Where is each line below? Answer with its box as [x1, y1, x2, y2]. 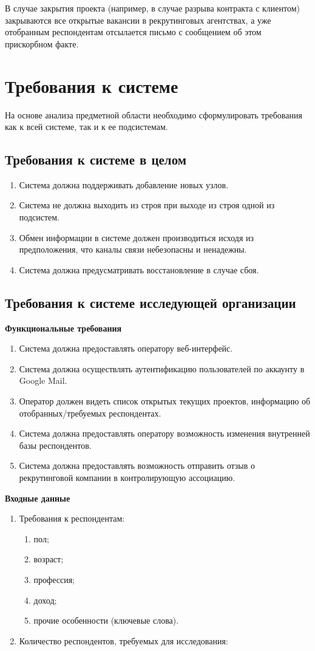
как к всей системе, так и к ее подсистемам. [5, 120, 168, 133]
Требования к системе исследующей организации [5, 293, 296, 312]
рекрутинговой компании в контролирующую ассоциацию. [19, 471, 235, 483]
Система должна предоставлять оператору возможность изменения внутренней [19, 427, 310, 440]
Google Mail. [19, 374, 67, 387]
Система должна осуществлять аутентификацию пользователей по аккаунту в [19, 362, 305, 375]
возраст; [33, 553, 64, 565]
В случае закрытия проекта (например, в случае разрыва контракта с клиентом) [5, 2, 300, 14]
